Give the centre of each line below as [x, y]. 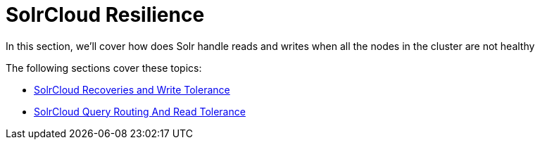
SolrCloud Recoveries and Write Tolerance [132, 89]
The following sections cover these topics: [104, 68]
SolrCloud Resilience [105, 15]
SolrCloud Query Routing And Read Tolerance [140, 111]
